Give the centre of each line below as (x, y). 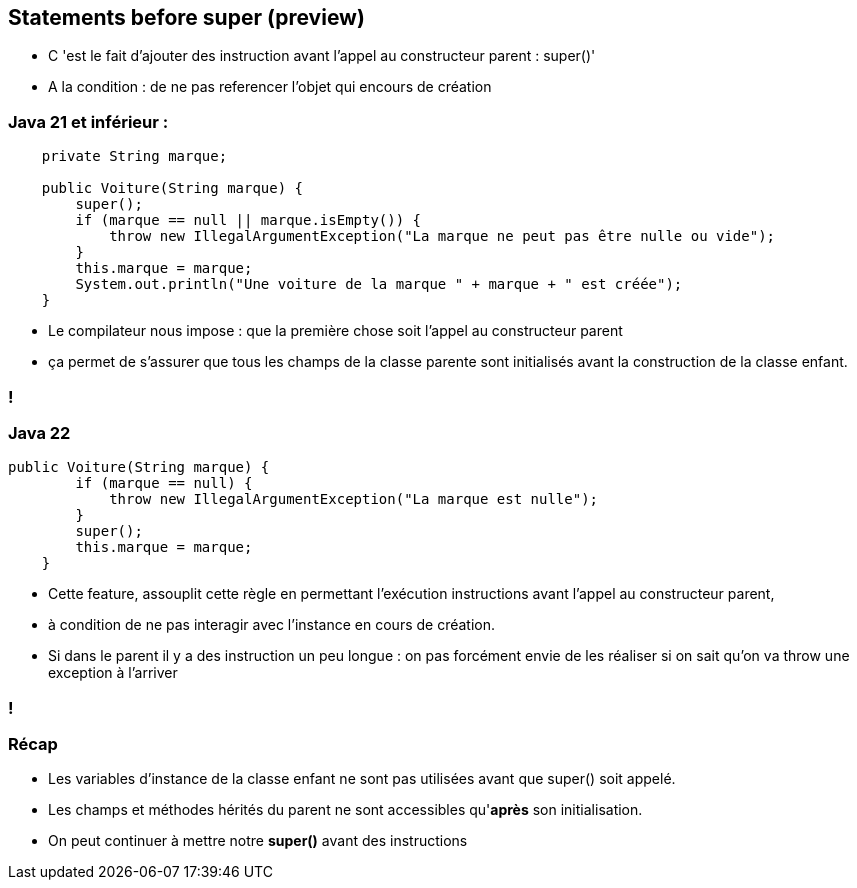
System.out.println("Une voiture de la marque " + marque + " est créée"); (379, 284)
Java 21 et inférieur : (88, 121)
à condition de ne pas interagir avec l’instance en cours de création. (272, 625)
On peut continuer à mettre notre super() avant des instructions (258, 841)
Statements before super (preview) (186, 17)
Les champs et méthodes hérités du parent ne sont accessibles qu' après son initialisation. (345, 810)
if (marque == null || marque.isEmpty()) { (248, 220)
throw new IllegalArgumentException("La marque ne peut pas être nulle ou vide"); (442, 236)
